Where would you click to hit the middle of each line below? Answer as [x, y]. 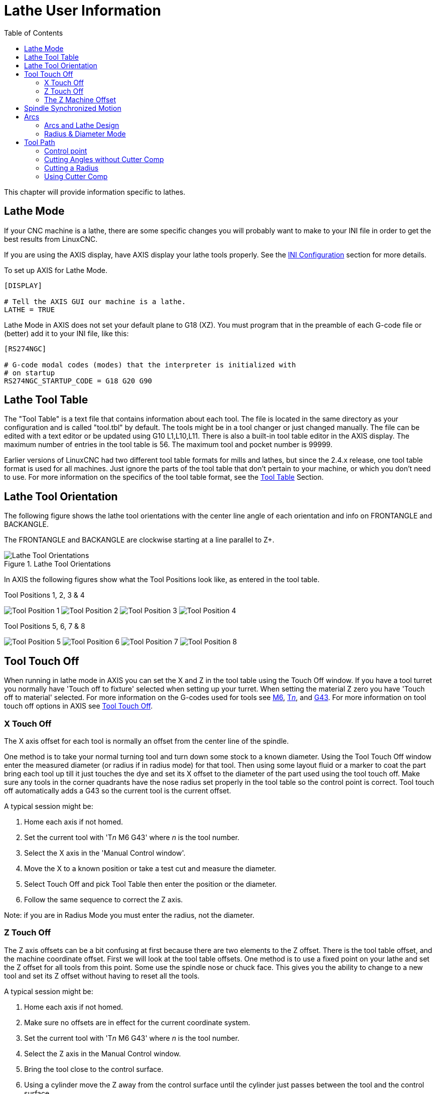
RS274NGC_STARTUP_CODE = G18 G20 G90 [78, 381]
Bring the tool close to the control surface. [94, 1069]
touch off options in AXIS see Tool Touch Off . [79, 706]
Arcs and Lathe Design [82, 125]
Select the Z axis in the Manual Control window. [103, 1053]
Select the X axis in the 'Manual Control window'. [105, 853]
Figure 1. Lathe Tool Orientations [57, 564]
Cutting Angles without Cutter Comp [104, 159]
